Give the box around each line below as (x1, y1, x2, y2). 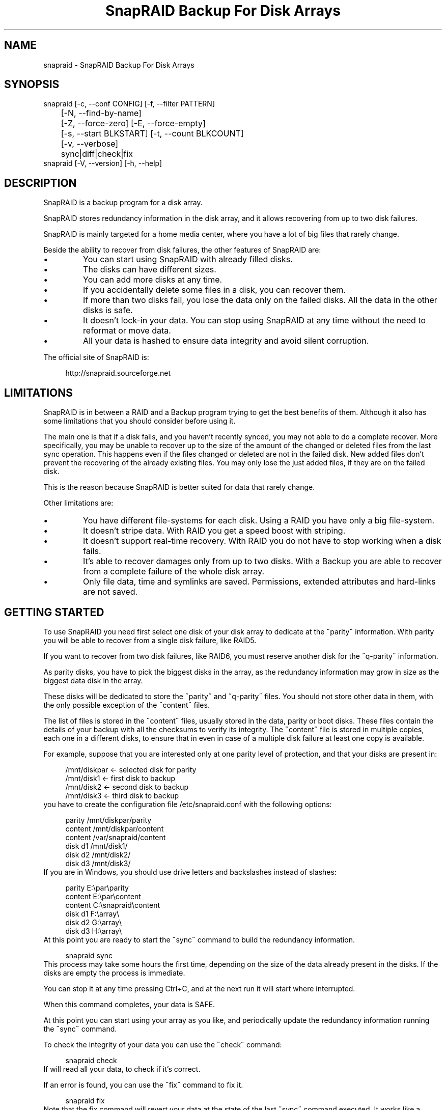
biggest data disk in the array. (43, 676, 143, 685)
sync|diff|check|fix (61, 149, 133, 159)
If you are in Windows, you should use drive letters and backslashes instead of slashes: (43, 867, 337, 876)
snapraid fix (65, 1096, 105, 1105)
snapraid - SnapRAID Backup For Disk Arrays (43, 60, 194, 69)
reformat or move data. (83, 325, 171, 336)
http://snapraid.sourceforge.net (65, 369, 171, 378)
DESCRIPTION (4, 176, 77, 189)
